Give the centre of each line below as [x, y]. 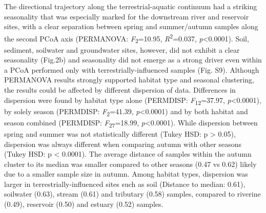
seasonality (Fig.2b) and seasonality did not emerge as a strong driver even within [133, 60]
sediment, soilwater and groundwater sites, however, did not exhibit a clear [122, 49]
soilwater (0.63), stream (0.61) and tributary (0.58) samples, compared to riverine [132, 194]
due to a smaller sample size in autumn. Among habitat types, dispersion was [126, 174]
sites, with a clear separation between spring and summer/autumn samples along [131, 26]
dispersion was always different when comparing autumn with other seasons [123, 144]
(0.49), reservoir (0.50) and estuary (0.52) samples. [84, 204]
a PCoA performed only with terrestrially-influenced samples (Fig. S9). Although [132, 69]
